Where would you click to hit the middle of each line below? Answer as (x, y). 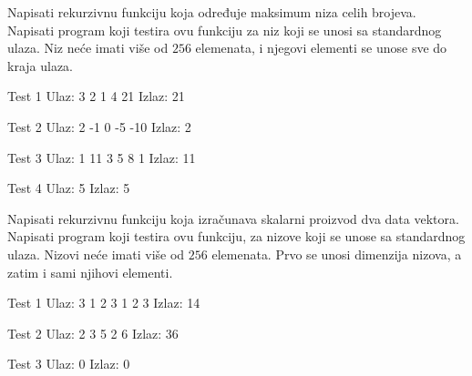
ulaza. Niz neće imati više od (88, 48)
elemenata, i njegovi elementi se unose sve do (321, 48)
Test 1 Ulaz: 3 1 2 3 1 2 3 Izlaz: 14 (104, 303)
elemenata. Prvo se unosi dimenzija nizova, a (337, 254)
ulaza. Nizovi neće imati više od (96, 254)
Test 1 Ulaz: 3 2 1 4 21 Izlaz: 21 (96, 96)
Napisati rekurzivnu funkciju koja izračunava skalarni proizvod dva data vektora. (233, 218)
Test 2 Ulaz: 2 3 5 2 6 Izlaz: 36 (93, 333)
